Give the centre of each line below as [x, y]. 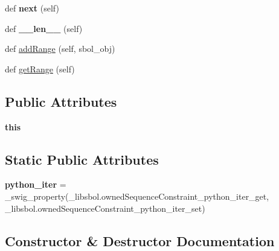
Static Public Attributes [82, 159]
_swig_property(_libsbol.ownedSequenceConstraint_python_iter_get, [137, 196]
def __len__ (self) [44, 28]
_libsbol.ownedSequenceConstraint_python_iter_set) [105, 208]
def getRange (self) [40, 68]
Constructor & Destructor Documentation [140, 240]
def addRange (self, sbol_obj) [60, 49]
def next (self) [32, 8]
